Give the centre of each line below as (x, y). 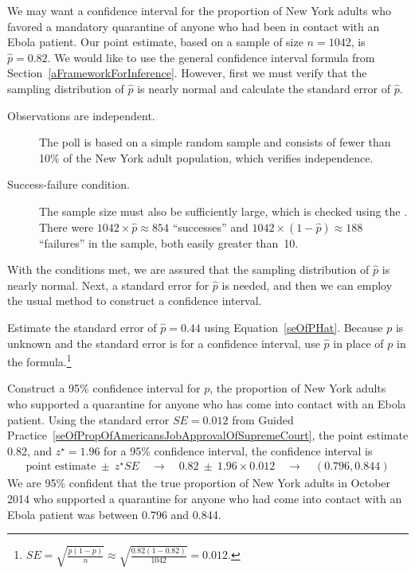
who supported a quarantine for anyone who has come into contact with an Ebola (207, 403)
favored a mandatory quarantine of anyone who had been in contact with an (194, 26)
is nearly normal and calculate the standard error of (264, 88)
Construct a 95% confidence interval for (104, 388)
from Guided (263, 419)
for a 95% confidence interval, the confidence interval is (238, 450)
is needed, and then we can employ (307, 285)
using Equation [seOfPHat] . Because (294, 327)
